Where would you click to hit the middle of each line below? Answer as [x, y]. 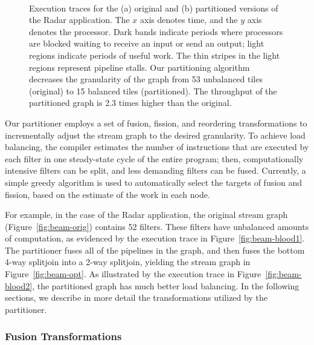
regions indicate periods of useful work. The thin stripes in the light [155, 55]
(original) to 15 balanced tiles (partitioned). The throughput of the [153, 90]
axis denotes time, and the [189, 20]
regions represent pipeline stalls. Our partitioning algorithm [139, 67]
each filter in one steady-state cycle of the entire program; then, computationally [154, 158]
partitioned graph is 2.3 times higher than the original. [130, 103]
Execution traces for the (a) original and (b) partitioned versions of [154, 8]
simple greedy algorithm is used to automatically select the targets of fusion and [154, 182]
